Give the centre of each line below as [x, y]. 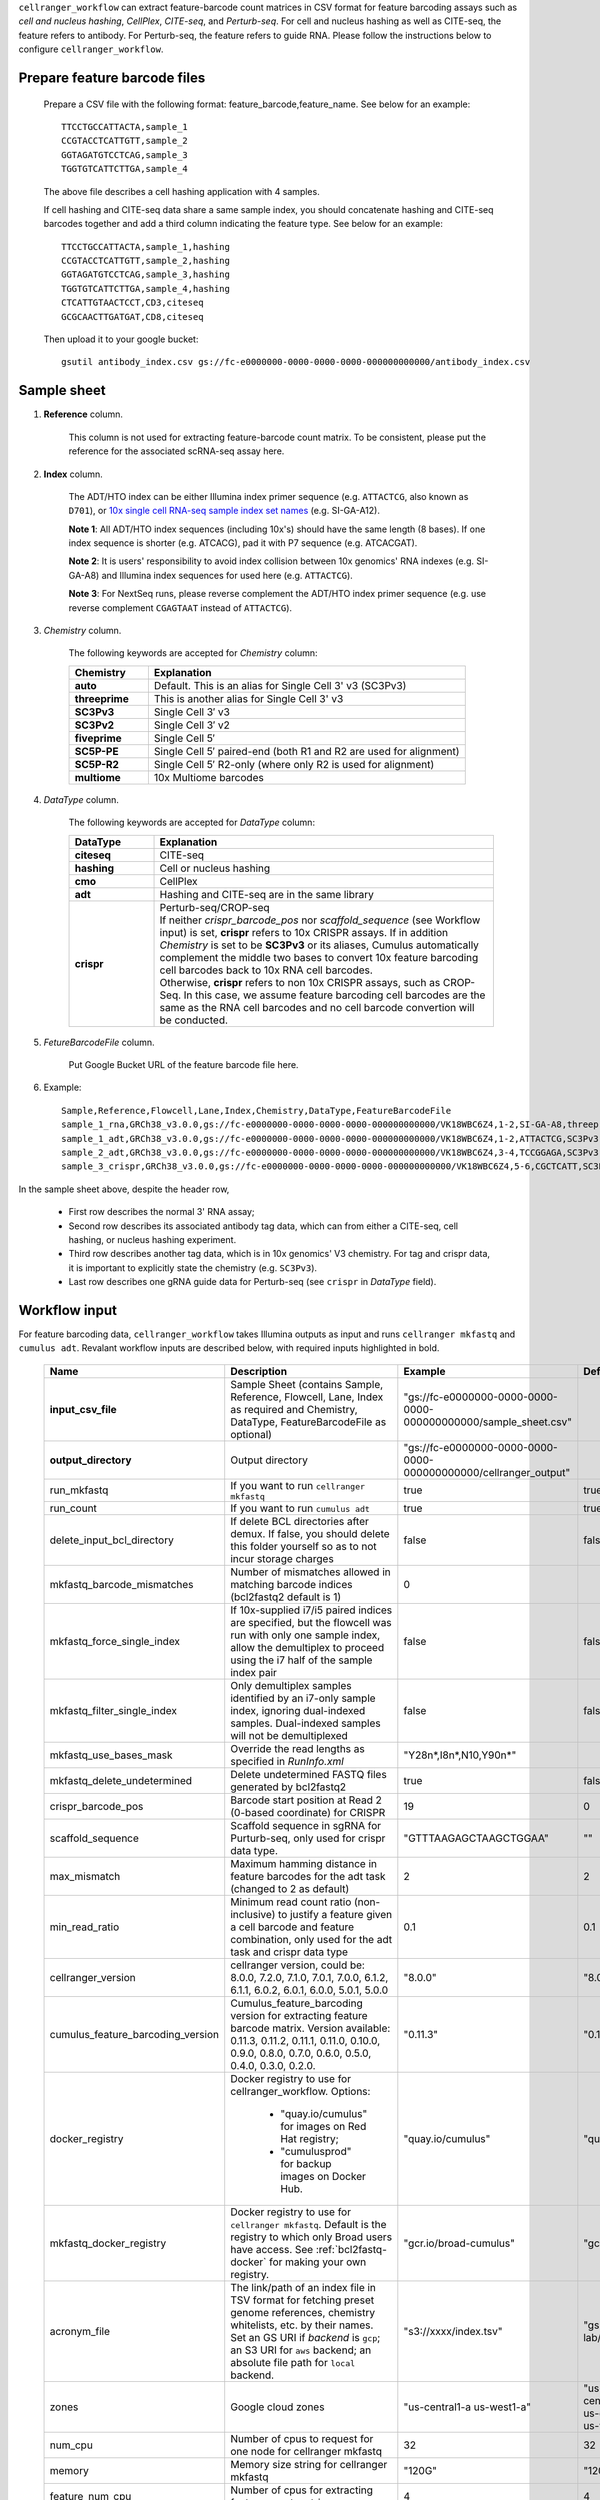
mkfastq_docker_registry [108, 2243]
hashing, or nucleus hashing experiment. [152, 1239]
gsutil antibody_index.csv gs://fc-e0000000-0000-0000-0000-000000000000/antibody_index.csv [296, 362]
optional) [251, 1434]
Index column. [73, 474]
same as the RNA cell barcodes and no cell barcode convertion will [317, 1007]
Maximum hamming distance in [304, 1863]
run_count [73, 1508]
